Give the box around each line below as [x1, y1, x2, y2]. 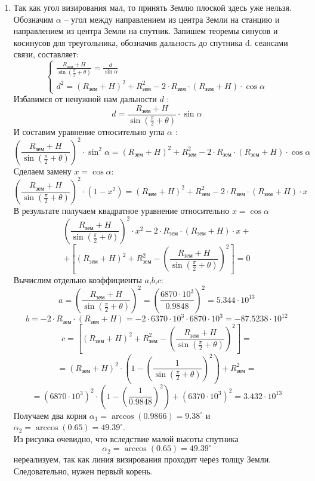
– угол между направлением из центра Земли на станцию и [64, 13, 280, 25]
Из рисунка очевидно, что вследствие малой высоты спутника [13, 432, 239, 445]
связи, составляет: [13, 48, 79, 60]
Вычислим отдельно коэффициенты [13, 273, 142, 286]
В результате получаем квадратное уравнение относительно [13, 204, 230, 216]
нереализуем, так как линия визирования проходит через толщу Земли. [13, 453, 271, 465]
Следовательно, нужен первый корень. [13, 464, 153, 477]
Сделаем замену [13, 164, 72, 177]
